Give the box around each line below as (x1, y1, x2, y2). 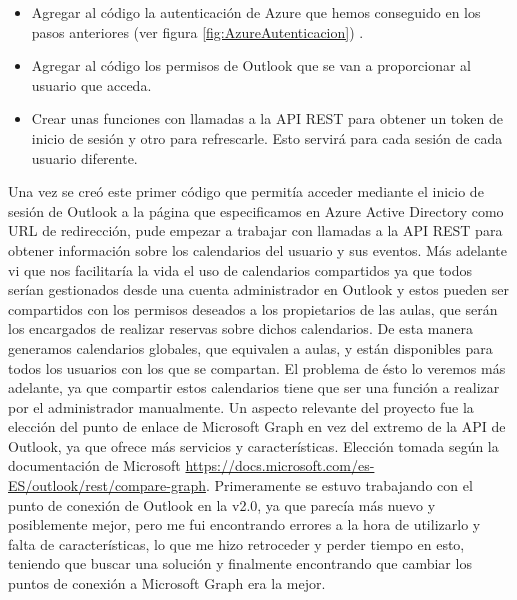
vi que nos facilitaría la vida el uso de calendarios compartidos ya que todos (8, 259, 473, 280)
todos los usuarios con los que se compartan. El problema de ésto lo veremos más (8, 357, 506, 378)
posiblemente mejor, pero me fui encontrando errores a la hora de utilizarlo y (8, 514, 481, 535)
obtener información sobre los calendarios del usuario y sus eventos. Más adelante (8, 239, 507, 260)
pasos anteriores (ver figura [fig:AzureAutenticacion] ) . (31, 21, 364, 42)
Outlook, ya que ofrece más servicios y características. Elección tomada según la (8, 435, 499, 456)
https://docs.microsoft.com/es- (185, 455, 375, 476)
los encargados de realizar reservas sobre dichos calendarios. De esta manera (8, 318, 473, 339)
